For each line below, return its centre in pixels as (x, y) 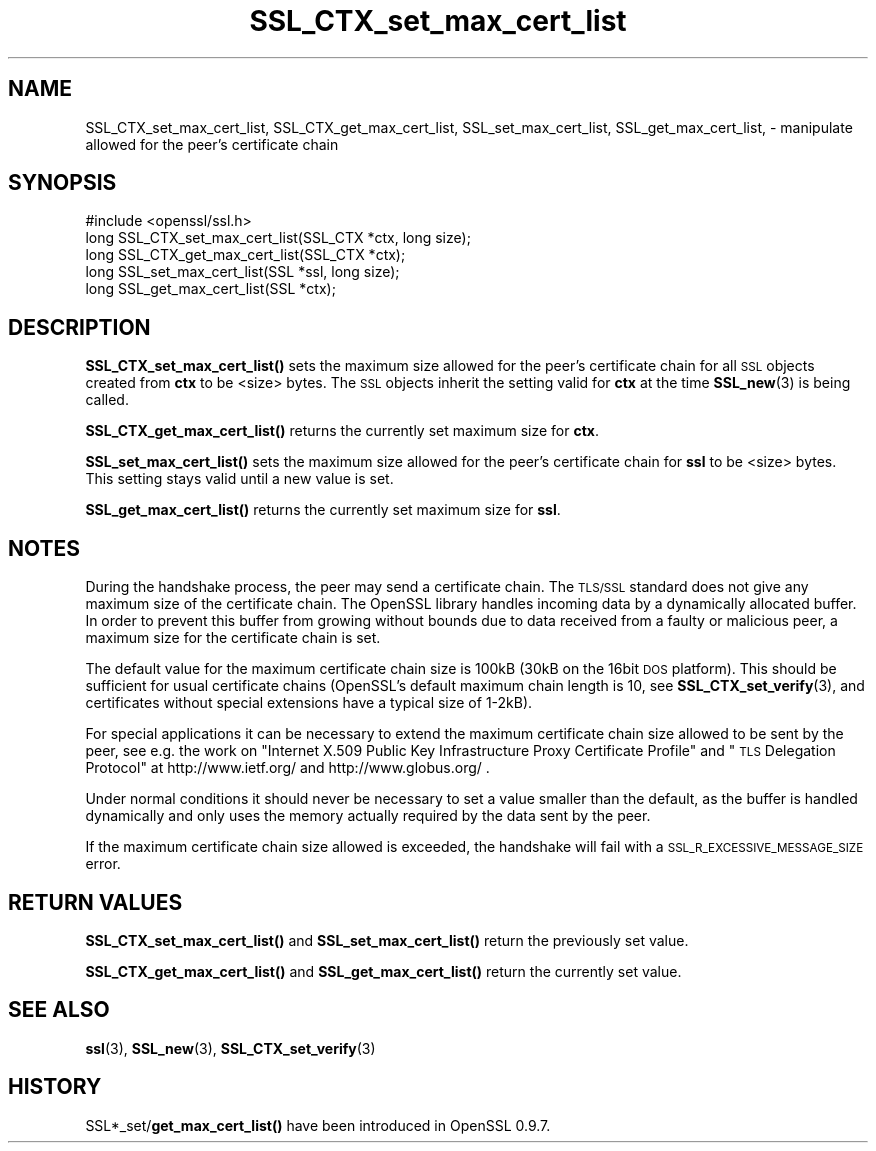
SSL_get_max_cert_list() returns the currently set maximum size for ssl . (323, 510)
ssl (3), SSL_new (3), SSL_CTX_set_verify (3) (230, 1048)
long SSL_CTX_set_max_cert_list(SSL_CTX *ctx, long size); (278, 238)
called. (107, 400)
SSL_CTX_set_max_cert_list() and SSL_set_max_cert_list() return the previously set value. (387, 940)
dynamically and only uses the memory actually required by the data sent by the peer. (368, 816)
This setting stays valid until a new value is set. (239, 479)
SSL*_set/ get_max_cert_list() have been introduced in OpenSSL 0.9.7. (318, 1125)
